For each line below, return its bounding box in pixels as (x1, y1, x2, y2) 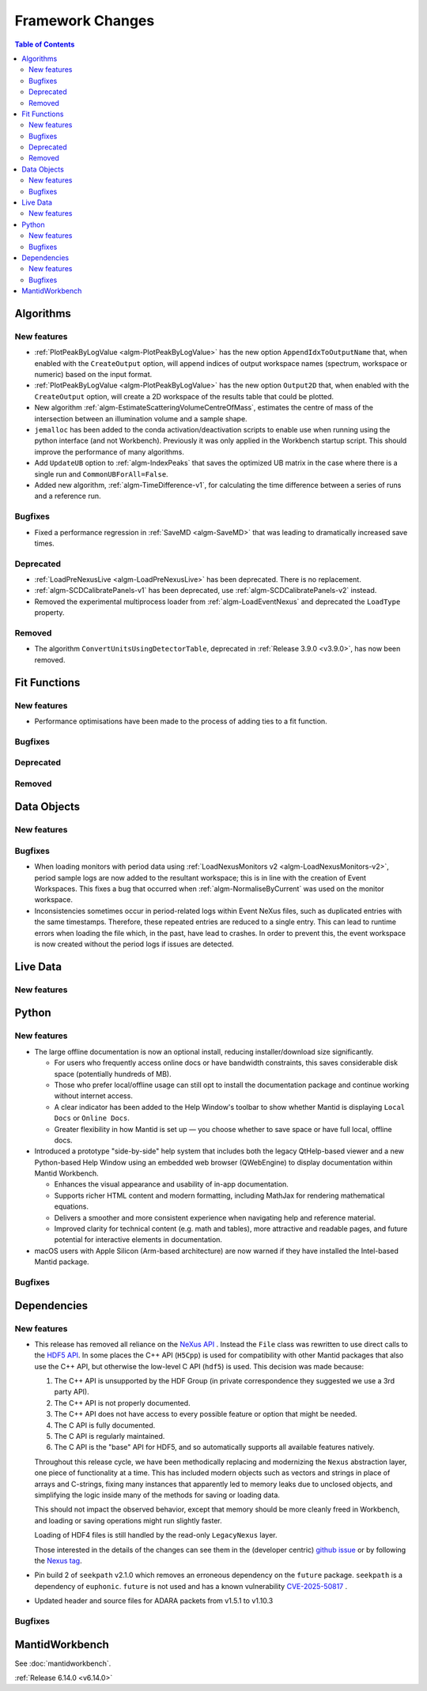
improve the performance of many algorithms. (34, 447, 185, 456)
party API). (54, 1387, 90, 1397)
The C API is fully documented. (54, 1420, 156, 1430)
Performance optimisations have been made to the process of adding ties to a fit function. (34, 716, 327, 726)
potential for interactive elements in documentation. (54, 1235, 223, 1244)
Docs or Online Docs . (54, 1113, 130, 1123)
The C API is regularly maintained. (54, 1432, 165, 1441)
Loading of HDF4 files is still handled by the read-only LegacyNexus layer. (34, 1531, 278, 1540)
